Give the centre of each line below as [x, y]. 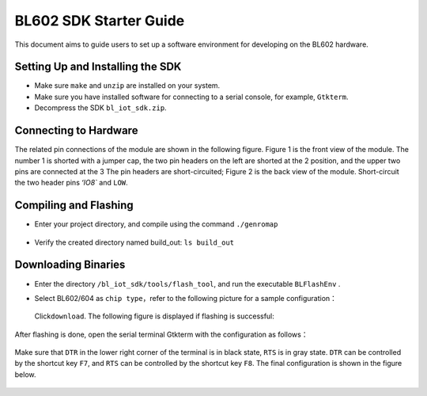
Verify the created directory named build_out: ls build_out [134, 242]
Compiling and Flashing [74, 206]
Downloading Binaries [70, 265]
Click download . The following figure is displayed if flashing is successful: [154, 316]
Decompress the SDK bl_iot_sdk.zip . [100, 108]
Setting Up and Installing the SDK [98, 67]
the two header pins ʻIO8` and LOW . [71, 183]
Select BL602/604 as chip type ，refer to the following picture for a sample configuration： [186, 298]
